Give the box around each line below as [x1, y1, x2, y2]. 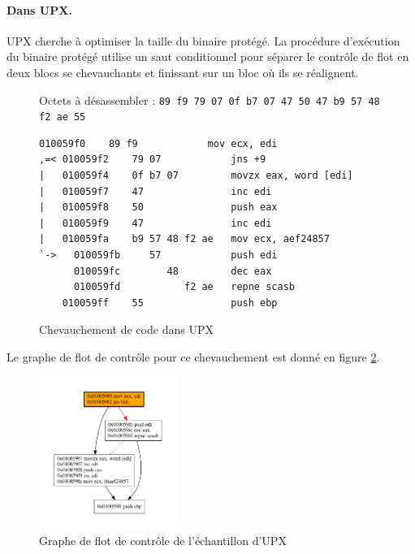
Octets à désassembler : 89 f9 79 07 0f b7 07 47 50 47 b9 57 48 [39, 91, 380, 108]
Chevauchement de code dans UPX [39, 321, 214, 338]
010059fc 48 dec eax [73, 265, 272, 277]
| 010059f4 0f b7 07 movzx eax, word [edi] [39, 170, 353, 182]
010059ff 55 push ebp [62, 296, 278, 309]
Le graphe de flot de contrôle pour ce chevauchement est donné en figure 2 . [6, 348, 380, 366]
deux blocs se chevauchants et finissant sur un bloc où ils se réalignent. [6, 63, 359, 80]
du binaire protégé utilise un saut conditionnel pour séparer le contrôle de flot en [6, 48, 409, 65]
